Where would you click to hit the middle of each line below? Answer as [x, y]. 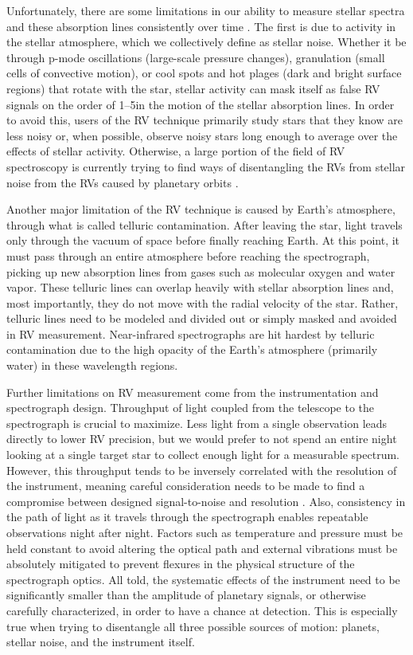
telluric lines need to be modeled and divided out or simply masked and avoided [202, 318]
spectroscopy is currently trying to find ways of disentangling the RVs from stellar [206, 166]
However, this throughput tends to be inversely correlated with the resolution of [202, 470]
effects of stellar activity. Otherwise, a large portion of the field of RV [176, 151]
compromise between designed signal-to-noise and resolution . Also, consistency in [206, 501]
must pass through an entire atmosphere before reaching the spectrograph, [188, 255]
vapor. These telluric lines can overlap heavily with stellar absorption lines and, [200, 287]
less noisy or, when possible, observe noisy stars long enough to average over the [202, 135]
